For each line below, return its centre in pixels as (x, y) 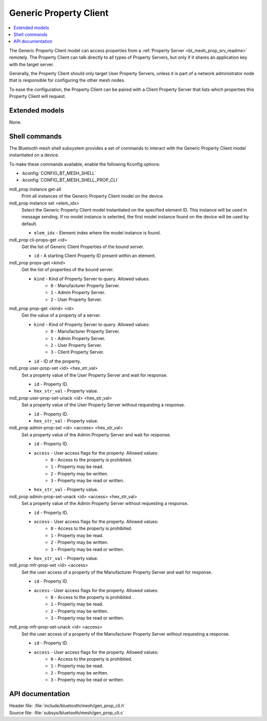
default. (29, 224)
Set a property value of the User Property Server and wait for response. (94, 375)
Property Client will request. (38, 96)
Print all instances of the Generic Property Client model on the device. (93, 196)
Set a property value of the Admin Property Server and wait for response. (96, 434)
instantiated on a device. (34, 155)
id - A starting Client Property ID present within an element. (95, 256)
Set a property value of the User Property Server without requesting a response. (103, 405)
